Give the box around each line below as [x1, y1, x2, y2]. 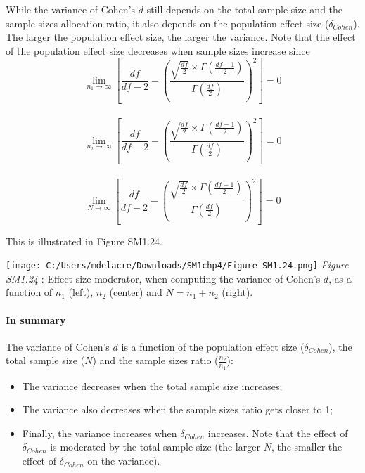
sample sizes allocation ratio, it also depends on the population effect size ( [6, 15, 329, 30]
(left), [68, 285, 94, 299]
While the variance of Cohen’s [6, 2, 136, 16]
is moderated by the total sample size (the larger [50, 439, 260, 454]
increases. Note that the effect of [207, 425, 348, 440]
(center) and [109, 285, 162, 299]
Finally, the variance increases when [22, 425, 177, 440]
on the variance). [87, 453, 160, 468]
